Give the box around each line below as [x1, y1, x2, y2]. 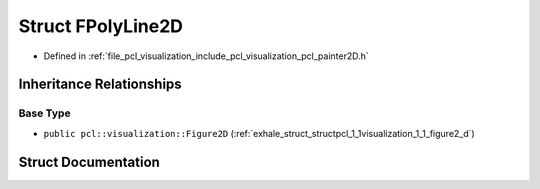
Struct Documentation [18, 153, 160, 170]
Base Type [18, 106, 71, 120]
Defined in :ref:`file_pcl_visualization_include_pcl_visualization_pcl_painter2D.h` [43, 50, 369, 62]
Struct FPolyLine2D [18, 15, 184, 37]
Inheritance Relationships [18, 76, 182, 93]
